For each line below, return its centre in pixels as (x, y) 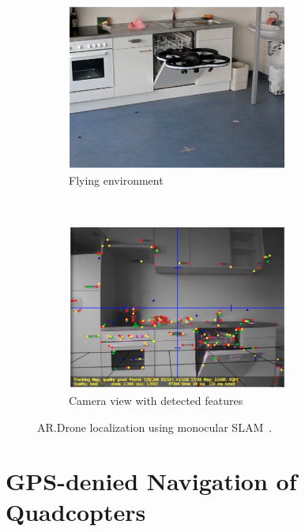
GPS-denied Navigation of (151, 481)
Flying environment (116, 180)
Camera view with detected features (156, 400)
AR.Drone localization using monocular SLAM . (155, 427)
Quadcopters (76, 512)
